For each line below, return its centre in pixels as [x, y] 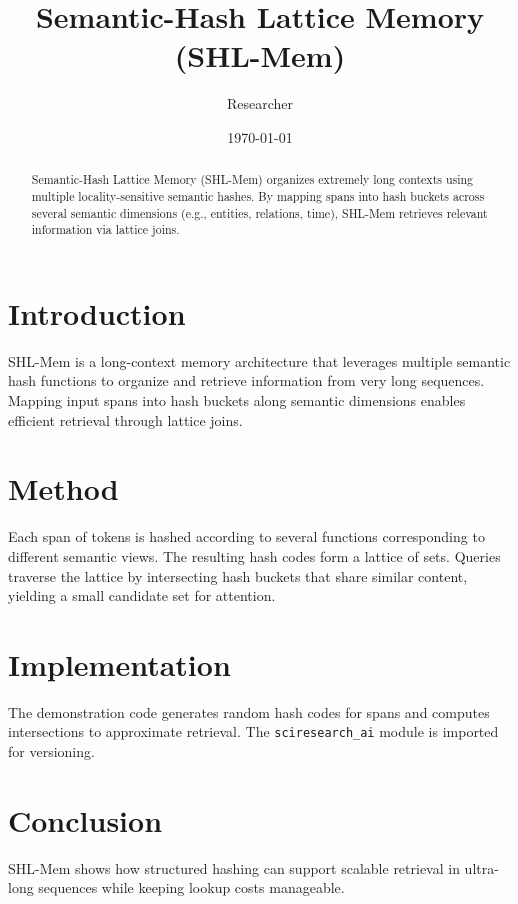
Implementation [119, 663]
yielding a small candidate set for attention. [142, 595]
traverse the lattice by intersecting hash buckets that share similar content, [238, 575]
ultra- [481, 867]
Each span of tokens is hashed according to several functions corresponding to [246, 536]
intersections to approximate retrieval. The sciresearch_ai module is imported [253, 731]
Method [63, 488]
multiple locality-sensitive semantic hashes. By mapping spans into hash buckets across [258, 195]
